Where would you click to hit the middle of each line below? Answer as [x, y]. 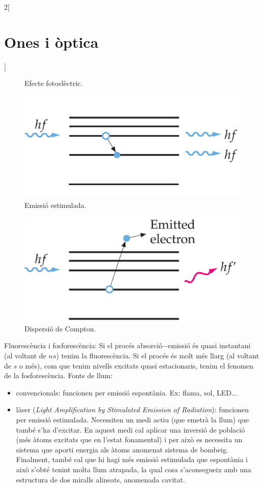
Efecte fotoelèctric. [54, 83]
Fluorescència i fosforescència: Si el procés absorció [83, 345]
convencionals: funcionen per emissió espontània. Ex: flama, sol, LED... [127, 392]
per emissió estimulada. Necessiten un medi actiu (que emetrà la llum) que [133, 420]
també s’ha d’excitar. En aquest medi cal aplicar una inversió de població [130, 429]
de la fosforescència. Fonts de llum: [59, 375]
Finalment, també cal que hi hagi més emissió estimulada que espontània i [132, 459]
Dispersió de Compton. [60, 328]
